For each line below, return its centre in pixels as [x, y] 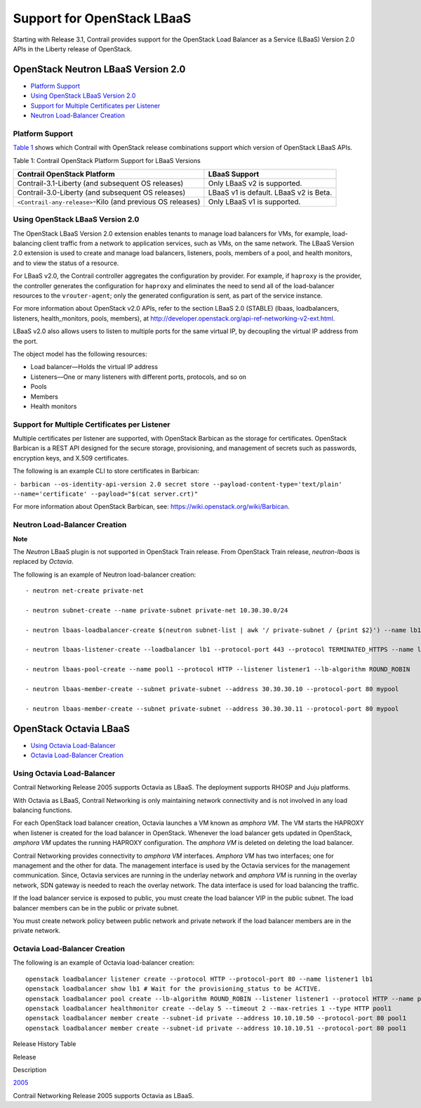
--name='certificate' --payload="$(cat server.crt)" [106, 494]
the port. [26, 341]
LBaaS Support [234, 174]
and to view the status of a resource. [66, 263]
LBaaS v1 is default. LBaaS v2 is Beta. [270, 192]
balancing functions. [43, 810]
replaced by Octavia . [43, 562]
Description [30, 1069]
